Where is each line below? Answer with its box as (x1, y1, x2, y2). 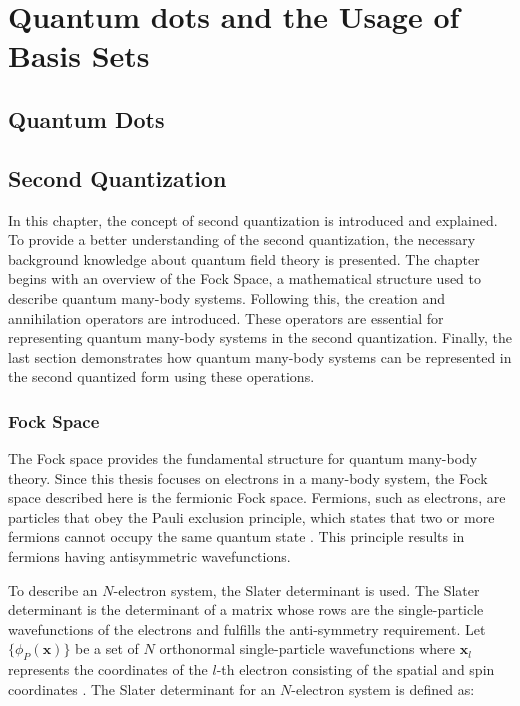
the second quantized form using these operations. (8, 366, 315, 387)
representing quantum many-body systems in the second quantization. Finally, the (8, 327, 512, 348)
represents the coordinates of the (8, 659, 208, 680)
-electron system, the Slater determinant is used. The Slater (113, 579, 480, 600)
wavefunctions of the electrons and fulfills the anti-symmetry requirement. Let (8, 618, 486, 639)
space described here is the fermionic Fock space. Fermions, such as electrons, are (8, 487, 506, 508)
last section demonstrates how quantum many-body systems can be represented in (8, 346, 512, 367)
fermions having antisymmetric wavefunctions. (8, 546, 291, 567)
